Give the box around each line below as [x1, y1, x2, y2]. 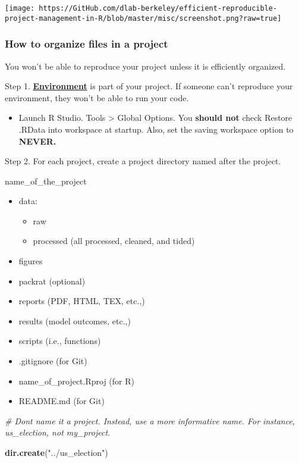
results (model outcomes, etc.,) [18, 314, 131, 327]
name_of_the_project [5, 174, 87, 187]
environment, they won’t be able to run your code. [5, 91, 189, 104]
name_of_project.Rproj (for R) [18, 374, 135, 387]
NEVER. [18, 134, 56, 147]
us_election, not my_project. [5, 426, 111, 439]
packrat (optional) [18, 274, 86, 287]
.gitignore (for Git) [18, 355, 87, 367]
